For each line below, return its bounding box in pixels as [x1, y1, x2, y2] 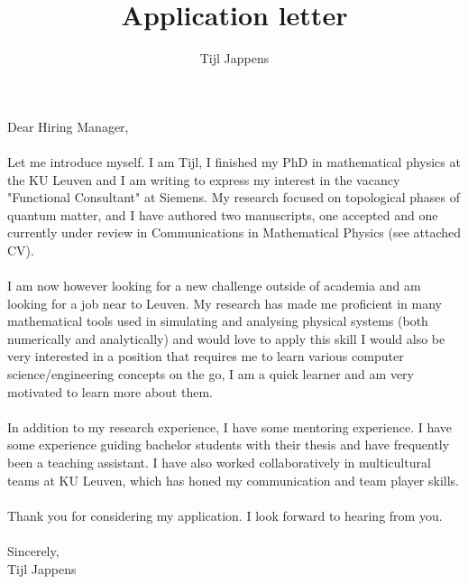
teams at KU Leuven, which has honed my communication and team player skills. [7, 470, 460, 489]
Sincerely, [7, 541, 60, 560]
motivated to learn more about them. [7, 382, 213, 401]
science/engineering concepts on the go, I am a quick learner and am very [7, 365, 414, 384]
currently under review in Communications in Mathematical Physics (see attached [7, 223, 462, 242]
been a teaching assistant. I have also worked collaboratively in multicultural [7, 453, 431, 471]
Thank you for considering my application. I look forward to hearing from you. [7, 505, 443, 524]
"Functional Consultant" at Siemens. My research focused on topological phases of [7, 188, 460, 207]
